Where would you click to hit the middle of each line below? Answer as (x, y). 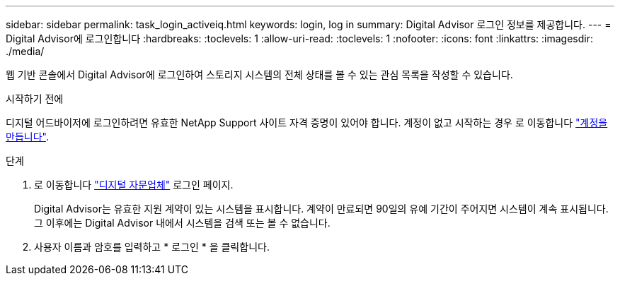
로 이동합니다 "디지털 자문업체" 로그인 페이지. (134, 185)
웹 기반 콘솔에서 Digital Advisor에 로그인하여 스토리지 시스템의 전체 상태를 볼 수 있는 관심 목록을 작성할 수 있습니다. (259, 74)
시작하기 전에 (35, 98)
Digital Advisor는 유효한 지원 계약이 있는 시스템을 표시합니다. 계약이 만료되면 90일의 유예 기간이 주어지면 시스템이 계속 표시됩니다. (321, 209)
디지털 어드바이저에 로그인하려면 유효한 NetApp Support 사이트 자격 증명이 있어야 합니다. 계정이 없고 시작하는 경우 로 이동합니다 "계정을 (307, 122)
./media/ (25, 51)
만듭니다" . (27, 137)
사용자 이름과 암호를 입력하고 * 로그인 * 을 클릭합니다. (152, 247)
